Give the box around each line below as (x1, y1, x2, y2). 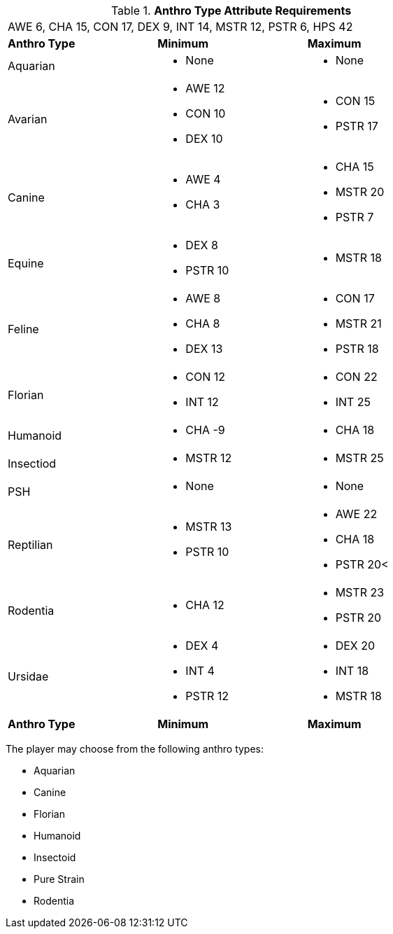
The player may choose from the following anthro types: (6, 743, 264, 755)
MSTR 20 (335, 185, 385, 199)
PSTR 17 (335, 119, 378, 133)
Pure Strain (34, 873, 85, 885)
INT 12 (185, 395, 219, 409)
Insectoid (34, 851, 76, 863)
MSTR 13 (185, 520, 232, 534)
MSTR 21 (335, 316, 382, 330)
